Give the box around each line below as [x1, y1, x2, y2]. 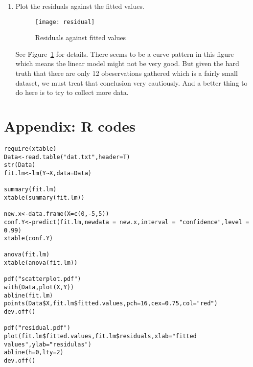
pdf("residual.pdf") [4, 324, 71, 332]
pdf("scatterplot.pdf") [4, 275, 81, 283]
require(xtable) [4, 145, 57, 152]
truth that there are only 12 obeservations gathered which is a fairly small [15, 68, 238, 78]
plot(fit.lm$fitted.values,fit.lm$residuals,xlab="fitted [4, 333, 197, 340]
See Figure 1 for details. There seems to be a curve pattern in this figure [15, 48, 234, 59]
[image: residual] [35, 18, 95, 25]
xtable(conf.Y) [4, 235, 53, 242]
